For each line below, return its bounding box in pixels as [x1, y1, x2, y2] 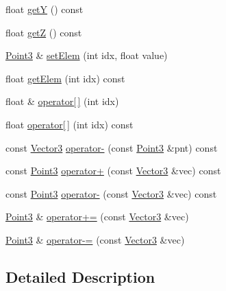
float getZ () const [5, 25, 82, 39]
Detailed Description [5, 266, 155, 287]
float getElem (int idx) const [5, 71, 125, 85]
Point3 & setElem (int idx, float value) [5, 48, 168, 62]
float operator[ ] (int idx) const [5, 117, 134, 131]
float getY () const [5, 2, 84, 16]
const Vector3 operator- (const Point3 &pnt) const [5, 140, 218, 154]
